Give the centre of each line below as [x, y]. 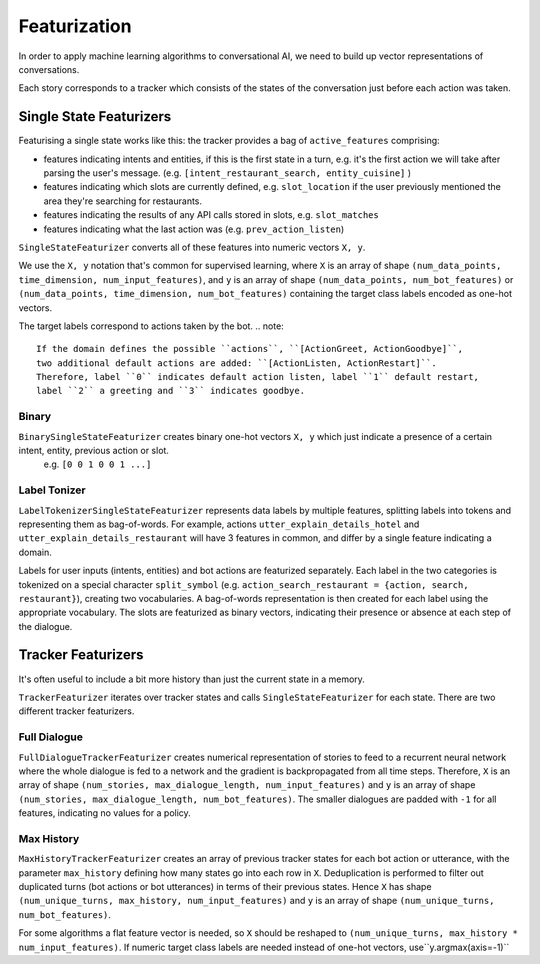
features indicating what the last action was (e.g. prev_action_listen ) [194, 229]
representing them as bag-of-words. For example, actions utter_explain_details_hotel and [219, 524]
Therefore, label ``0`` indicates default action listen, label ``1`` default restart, [258, 377]
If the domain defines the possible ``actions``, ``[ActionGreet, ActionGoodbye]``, [250, 349]
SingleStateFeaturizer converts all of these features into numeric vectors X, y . [192, 247]
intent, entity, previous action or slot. [94, 451]
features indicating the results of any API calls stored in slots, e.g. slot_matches [211, 215]
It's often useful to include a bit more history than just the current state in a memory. [191, 679]
